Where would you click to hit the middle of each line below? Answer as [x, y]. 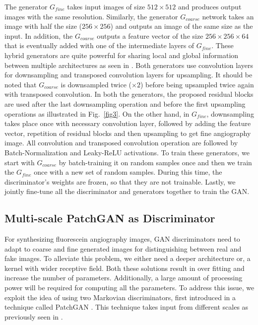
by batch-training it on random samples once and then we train [155, 162]
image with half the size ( [43, 26]
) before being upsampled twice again [197, 84]
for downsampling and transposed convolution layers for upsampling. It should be [129, 75]
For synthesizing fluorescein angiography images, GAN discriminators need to [122, 239]
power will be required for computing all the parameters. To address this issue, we [129, 288]
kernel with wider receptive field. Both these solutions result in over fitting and [125, 268]
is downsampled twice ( [96, 84]
